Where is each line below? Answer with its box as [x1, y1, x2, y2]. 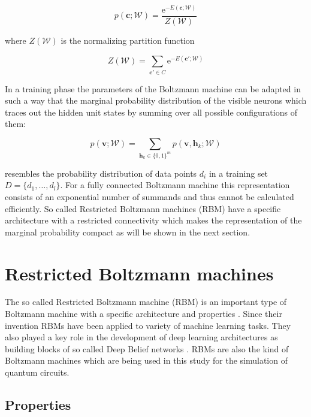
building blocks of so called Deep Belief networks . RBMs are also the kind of [5, 342, 289, 355]
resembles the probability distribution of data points [5, 167, 197, 179]
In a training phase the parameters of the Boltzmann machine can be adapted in [5, 82, 301, 95]
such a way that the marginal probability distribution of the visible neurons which [5, 94, 307, 107]
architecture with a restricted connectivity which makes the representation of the [5, 214, 302, 226]
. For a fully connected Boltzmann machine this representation [60, 179, 290, 191]
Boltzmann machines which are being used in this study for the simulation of [5, 354, 288, 367]
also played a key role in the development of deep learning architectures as [5, 331, 278, 343]
